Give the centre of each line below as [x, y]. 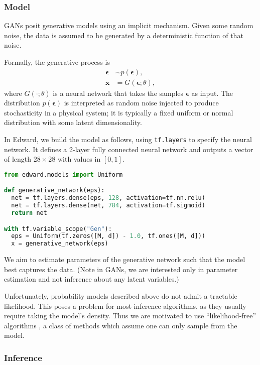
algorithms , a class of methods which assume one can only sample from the [121, 325]
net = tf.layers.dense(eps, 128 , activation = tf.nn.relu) [108, 198]
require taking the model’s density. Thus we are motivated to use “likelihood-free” [130, 316]
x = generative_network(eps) [60, 244]
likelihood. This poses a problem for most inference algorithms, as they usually [125, 306]
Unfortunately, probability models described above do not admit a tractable [121, 295]
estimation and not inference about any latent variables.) [92, 279]
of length [18, 159]
